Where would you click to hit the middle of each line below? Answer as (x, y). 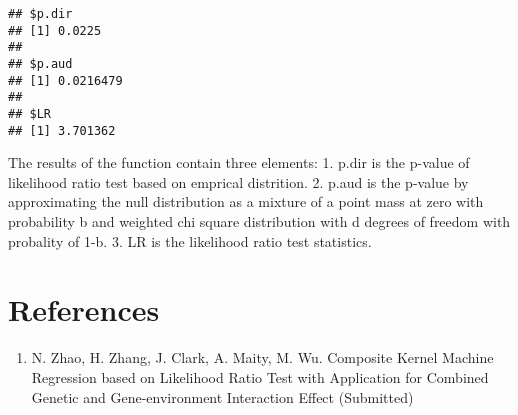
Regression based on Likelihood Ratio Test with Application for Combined (260, 376)
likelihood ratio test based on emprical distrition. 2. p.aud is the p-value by (238, 181)
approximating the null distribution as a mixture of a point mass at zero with (246, 201)
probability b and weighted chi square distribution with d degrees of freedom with (259, 221)
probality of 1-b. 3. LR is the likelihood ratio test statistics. (190, 240)
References (84, 309)
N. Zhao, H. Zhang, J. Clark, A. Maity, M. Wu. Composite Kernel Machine (262, 357)
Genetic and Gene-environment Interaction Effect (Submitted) (222, 396)
